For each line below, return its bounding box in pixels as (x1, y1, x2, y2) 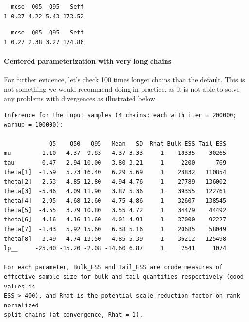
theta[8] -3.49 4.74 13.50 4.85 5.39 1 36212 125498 (4, 235, 227, 242)
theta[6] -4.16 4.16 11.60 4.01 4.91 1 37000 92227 (4, 216, 227, 223)
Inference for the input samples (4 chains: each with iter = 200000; (4, 111, 237, 119)
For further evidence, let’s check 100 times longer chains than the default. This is (4, 74, 245, 85)
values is (4, 283, 35, 290)
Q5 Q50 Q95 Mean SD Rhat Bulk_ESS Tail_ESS (49, 140, 227, 147)
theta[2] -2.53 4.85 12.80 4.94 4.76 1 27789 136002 (4, 178, 227, 186)
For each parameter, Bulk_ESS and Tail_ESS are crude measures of (4, 264, 223, 271)
